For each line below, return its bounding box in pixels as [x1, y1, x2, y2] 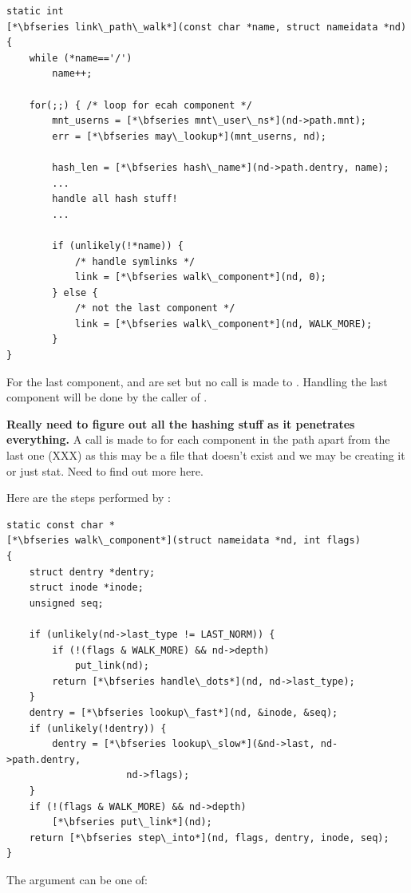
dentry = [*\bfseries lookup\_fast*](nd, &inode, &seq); [29, 706, 338, 718]
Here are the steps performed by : [6, 489, 172, 506]
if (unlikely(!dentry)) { [29, 722, 167, 734]
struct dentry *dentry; [29, 566, 156, 578]
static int [6, 6, 64, 17]
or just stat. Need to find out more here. [6, 462, 204, 479]
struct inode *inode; [29, 582, 144, 594]
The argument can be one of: [6, 871, 148, 887]
